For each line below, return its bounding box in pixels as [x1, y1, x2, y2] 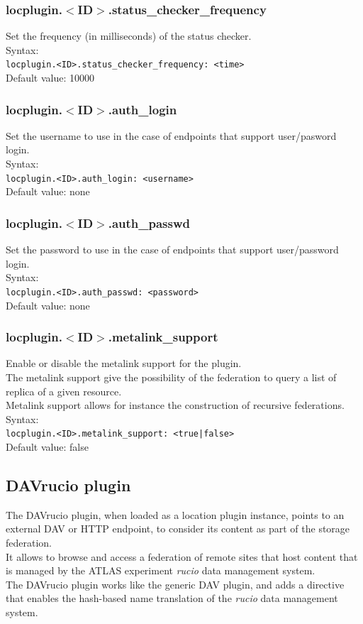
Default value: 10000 [6, 70, 95, 85]
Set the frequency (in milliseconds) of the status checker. [6, 28, 252, 43]
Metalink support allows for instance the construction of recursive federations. [6, 398, 345, 412]
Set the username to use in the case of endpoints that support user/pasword [6, 128, 337, 143]
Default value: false [6, 439, 89, 454]
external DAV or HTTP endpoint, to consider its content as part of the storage [6, 521, 350, 536]
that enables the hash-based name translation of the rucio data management [6, 591, 338, 606]
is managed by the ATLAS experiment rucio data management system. [6, 563, 315, 578]
